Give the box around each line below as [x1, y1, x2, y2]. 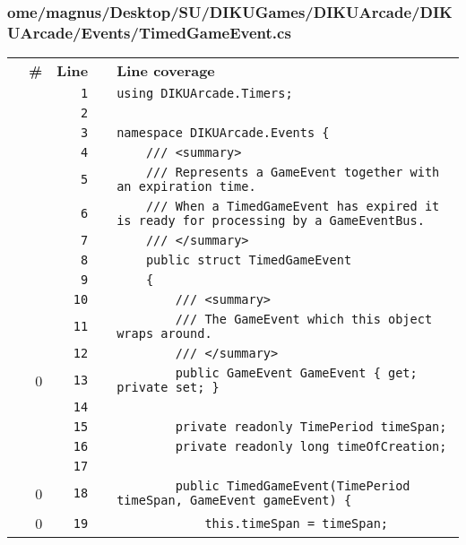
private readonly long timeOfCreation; [175, 439, 447, 454]
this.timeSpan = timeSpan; [204, 515, 388, 531]
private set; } [116, 380, 220, 395]
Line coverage [116, 60, 215, 82]
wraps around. [116, 326, 212, 342]
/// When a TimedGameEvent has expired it [145, 199, 440, 214]
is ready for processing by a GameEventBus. [116, 213, 425, 229]
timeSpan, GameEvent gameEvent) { [116, 493, 352, 508]
